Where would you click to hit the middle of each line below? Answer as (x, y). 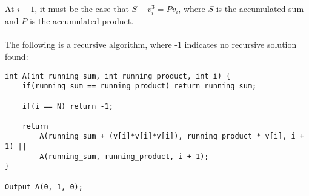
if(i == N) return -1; (68, 106)
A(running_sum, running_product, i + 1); (124, 156)
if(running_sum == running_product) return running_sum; (139, 86)
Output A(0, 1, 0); (44, 187)
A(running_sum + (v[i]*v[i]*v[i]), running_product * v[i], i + (172, 136)
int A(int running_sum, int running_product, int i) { (118, 76)
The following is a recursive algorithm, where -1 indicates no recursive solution (151, 44)
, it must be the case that (82, 8)
